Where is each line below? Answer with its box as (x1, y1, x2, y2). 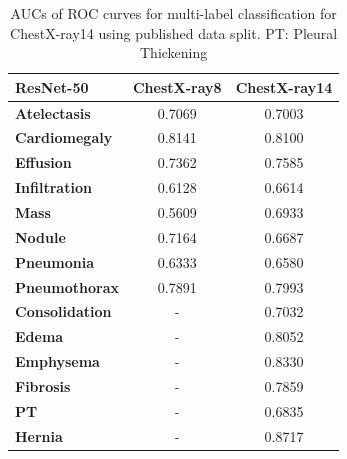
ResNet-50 (15, 76, 89, 97)
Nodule (15, 226, 66, 247)
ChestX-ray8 (132, 76, 222, 97)
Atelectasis (15, 102, 91, 123)
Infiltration (15, 177, 92, 198)
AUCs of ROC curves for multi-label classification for (10, 3, 337, 23)
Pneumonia (15, 251, 94, 272)
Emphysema (15, 351, 100, 372)
